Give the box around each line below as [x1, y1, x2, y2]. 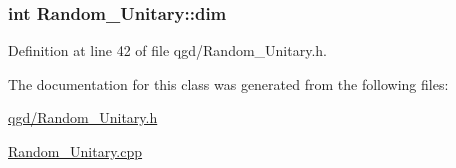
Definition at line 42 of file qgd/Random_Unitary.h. [8, 40, 327, 61]
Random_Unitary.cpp [8, 141, 143, 161]
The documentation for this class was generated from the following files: [8, 73, 449, 94]
